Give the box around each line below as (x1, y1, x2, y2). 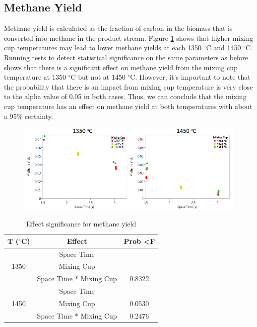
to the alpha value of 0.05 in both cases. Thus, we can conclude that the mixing (4, 91, 247, 102)
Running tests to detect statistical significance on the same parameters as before (4, 52, 249, 62)
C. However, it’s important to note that (130, 72, 251, 82)
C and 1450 (206, 42, 241, 53)
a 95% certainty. (4, 110, 53, 121)
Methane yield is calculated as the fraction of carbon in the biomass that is (4, 23, 233, 33)
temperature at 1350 (4, 72, 66, 82)
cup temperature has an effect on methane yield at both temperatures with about (4, 101, 253, 111)
